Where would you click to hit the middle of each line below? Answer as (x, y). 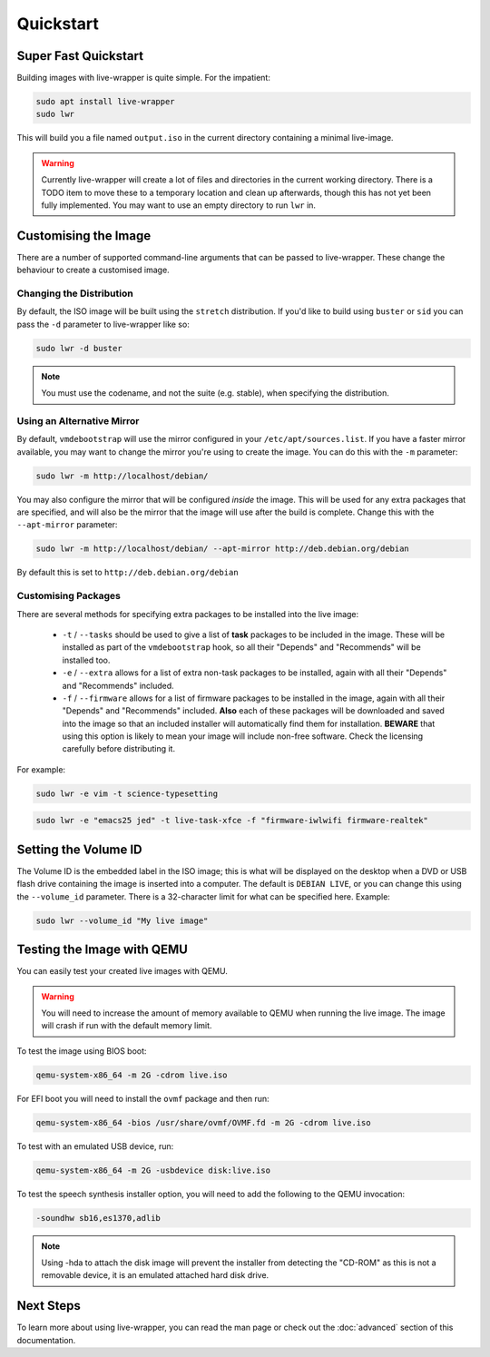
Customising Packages (69, 596)
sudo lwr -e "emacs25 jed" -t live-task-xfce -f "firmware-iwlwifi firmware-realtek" (232, 821)
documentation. (46, 1340)
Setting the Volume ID (79, 849)
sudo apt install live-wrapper (106, 102)
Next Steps (49, 1306)
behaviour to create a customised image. (93, 270)
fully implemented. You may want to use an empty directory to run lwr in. (179, 205)
